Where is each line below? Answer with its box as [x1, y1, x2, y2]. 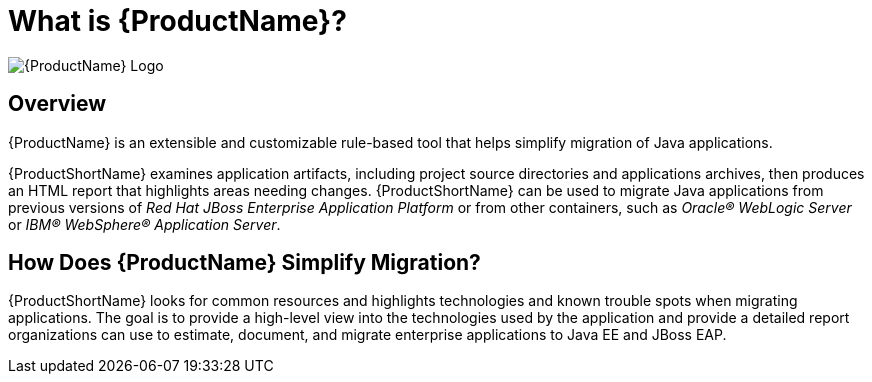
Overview [8, 91, 107, 117]
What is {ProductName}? [8, 4, 347, 38]
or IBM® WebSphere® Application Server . [8, 215, 281, 233]
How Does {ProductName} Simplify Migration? [8, 250, 481, 276]
